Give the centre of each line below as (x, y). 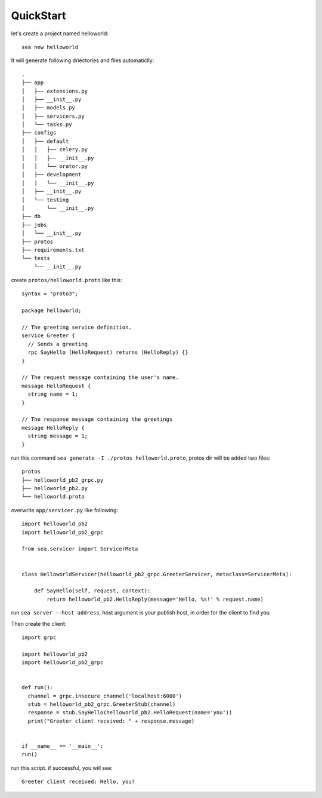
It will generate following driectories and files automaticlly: (83, 60)
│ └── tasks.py (47, 125)
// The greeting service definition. (77, 328)
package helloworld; (52, 311)
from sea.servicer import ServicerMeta (80, 549)
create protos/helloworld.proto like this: (66, 280)
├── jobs (34, 225)
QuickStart (38, 16)
